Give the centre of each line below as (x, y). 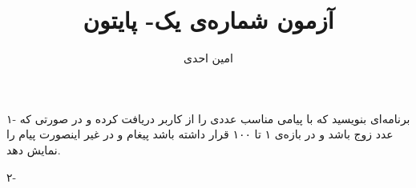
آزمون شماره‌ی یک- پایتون (208, 20)
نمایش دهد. (34, 149)
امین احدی (208, 58)
